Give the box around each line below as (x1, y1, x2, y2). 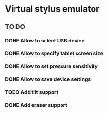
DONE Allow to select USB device (5, 37, 85, 44)
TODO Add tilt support (5, 89, 59, 96)
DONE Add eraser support (5, 102, 68, 109)
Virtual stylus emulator (5, 3, 100, 14)
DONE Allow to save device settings (5, 76, 91, 83)
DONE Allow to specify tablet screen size (5, 50, 103, 56)
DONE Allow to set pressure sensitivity (5, 63, 98, 70)
